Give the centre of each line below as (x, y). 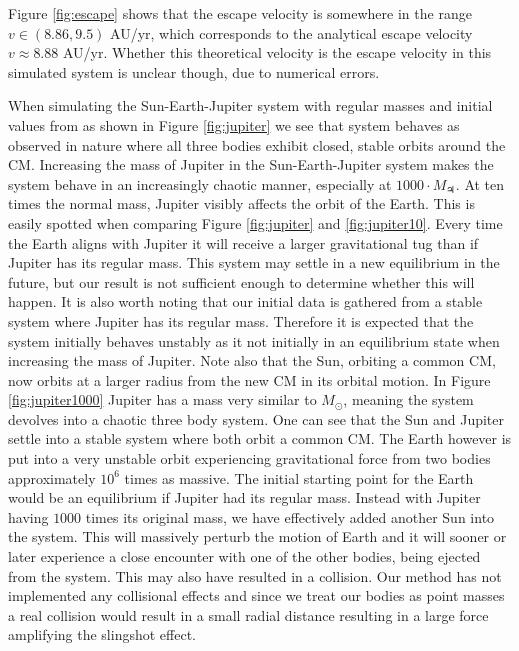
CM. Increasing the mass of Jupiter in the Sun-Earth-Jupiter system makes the (251, 164)
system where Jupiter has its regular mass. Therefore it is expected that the (241, 320)
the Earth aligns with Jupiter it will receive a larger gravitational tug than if (243, 242)
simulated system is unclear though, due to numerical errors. (194, 71)
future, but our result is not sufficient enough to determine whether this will (241, 281)
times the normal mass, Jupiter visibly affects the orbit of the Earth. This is (241, 203)
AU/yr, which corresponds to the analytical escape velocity (291, 32)
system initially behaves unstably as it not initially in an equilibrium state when (254, 340)
